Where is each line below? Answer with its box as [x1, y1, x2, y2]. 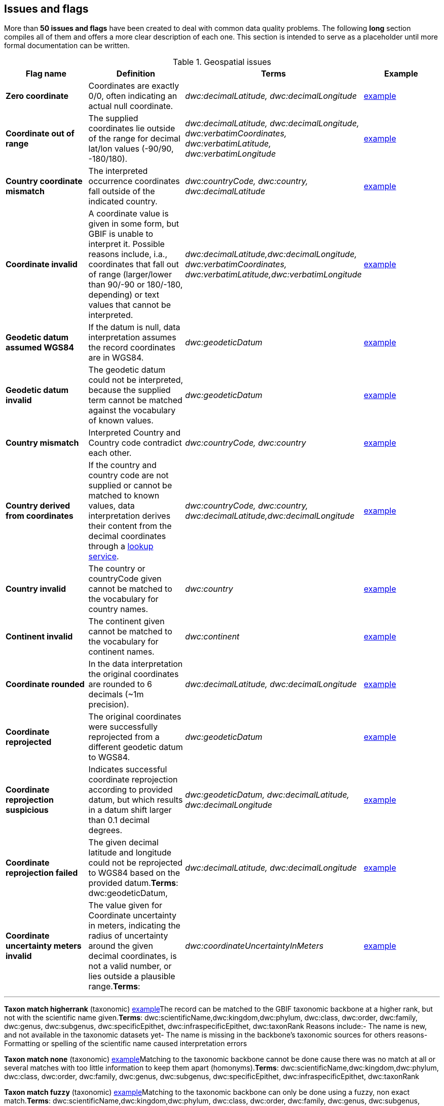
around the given [88, 941, 153, 951]
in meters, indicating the [88, 920, 180, 931]
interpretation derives [88, 511, 171, 521]
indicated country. [88, 196, 158, 207]
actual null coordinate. [88, 101, 173, 112]
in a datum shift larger [88, 805, 172, 815]
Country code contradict [88, 438, 182, 448]
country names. [88, 604, 149, 615]
